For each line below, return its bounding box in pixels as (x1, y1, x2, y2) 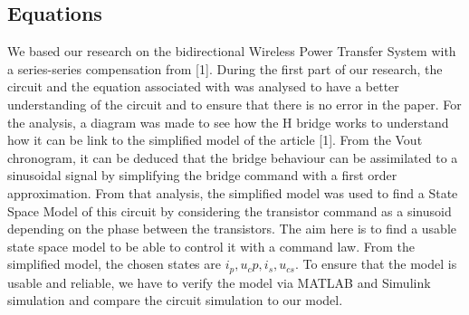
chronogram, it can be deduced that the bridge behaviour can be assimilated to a (7, 148, 458, 167)
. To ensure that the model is (294, 254, 457, 273)
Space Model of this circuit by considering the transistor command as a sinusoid (7, 201, 452, 220)
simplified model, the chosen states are (7, 254, 221, 273)
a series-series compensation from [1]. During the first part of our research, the (7, 59, 443, 78)
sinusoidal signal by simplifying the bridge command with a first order (7, 166, 397, 185)
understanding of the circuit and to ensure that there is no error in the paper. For (7, 94, 462, 113)
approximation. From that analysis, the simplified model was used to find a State (7, 183, 458, 202)
